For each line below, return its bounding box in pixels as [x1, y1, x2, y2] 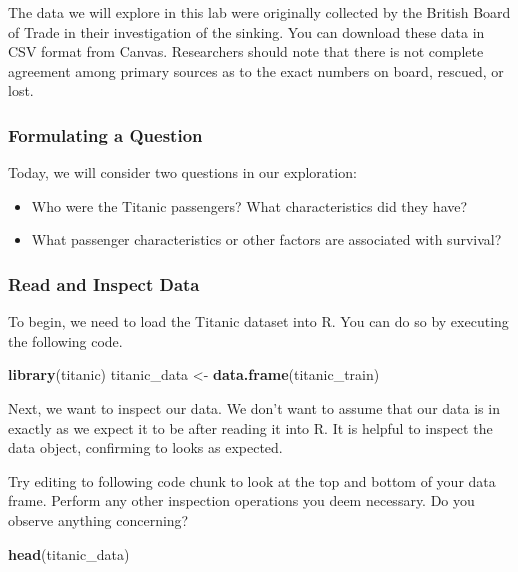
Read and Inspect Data [8, 271, 200, 296]
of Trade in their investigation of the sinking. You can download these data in [8, 21, 485, 42]
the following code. [8, 330, 123, 351]
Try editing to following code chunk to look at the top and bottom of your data [8, 470, 496, 491]
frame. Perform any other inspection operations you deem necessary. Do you [8, 490, 475, 511]
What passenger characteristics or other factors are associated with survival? [31, 229, 502, 250]
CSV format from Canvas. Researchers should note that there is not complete [8, 41, 484, 62]
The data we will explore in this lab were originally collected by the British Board [8, 2, 511, 22]
